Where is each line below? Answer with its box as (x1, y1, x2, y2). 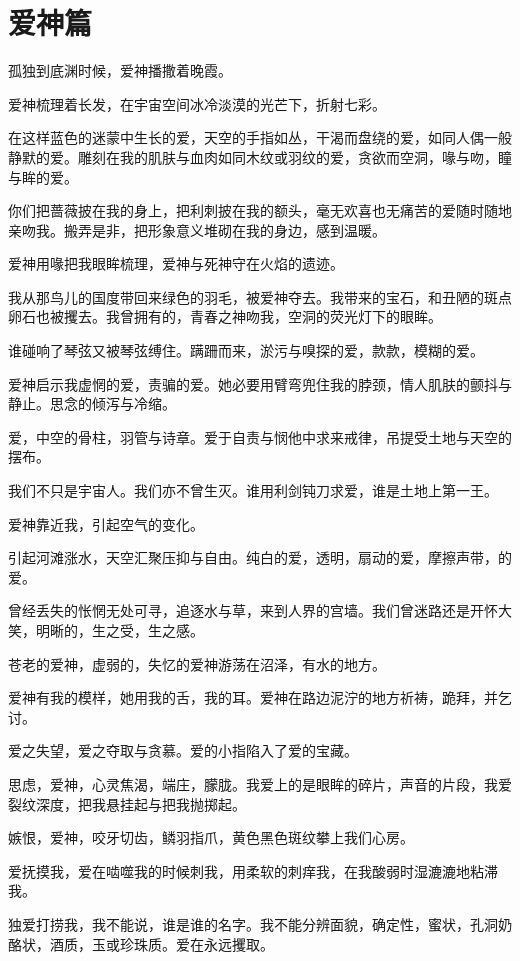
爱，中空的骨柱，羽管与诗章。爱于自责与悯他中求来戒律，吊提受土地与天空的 (8, 426, 512, 447)
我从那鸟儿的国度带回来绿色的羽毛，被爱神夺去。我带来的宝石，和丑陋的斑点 (8, 286, 512, 307)
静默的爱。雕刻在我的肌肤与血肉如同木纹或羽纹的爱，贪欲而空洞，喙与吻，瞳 (8, 146, 512, 167)
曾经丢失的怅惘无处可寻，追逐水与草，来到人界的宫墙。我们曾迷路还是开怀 (8, 600, 498, 621)
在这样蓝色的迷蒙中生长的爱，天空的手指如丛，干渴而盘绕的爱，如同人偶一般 (8, 127, 512, 148)
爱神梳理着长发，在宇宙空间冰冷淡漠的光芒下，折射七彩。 (8, 93, 386, 114)
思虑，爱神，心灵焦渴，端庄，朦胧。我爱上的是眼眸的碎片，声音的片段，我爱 (8, 773, 512, 794)
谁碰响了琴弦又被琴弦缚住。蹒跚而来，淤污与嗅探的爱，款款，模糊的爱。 (8, 340, 484, 361)
